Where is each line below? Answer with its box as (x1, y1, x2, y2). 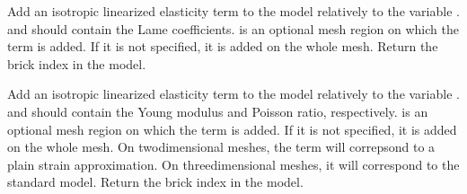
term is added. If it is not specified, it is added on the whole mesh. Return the (7, 37, 438, 56)
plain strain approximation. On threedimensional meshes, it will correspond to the (7, 154, 460, 173)
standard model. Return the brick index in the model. (7, 172, 304, 191)
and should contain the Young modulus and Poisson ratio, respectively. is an (7, 101, 428, 120)
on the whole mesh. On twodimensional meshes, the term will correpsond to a (7, 137, 436, 156)
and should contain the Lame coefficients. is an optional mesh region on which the (7, 19, 459, 38)
